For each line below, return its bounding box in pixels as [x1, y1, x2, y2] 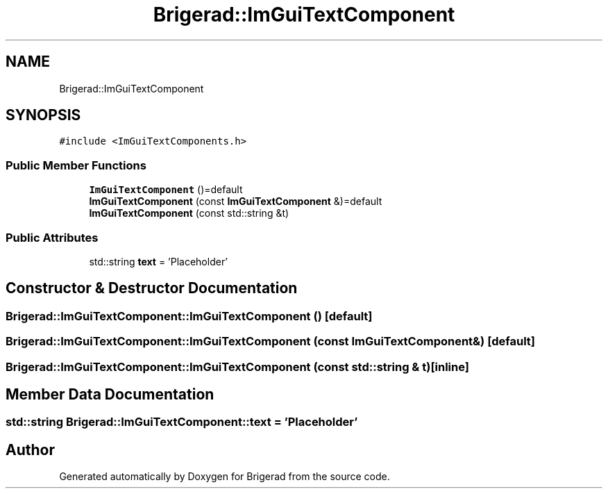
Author [6, 441, 55, 459]
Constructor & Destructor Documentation [6, 279, 298, 297]
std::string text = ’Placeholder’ [89, 255, 228, 267]
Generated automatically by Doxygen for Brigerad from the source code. [59, 470, 390, 483]
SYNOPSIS [6, 106, 81, 124]
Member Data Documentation [6, 385, 214, 403]
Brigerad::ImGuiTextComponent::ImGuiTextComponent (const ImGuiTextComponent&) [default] [6, 334, 535, 349]
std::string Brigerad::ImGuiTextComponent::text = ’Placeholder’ [6, 415, 358, 429]
